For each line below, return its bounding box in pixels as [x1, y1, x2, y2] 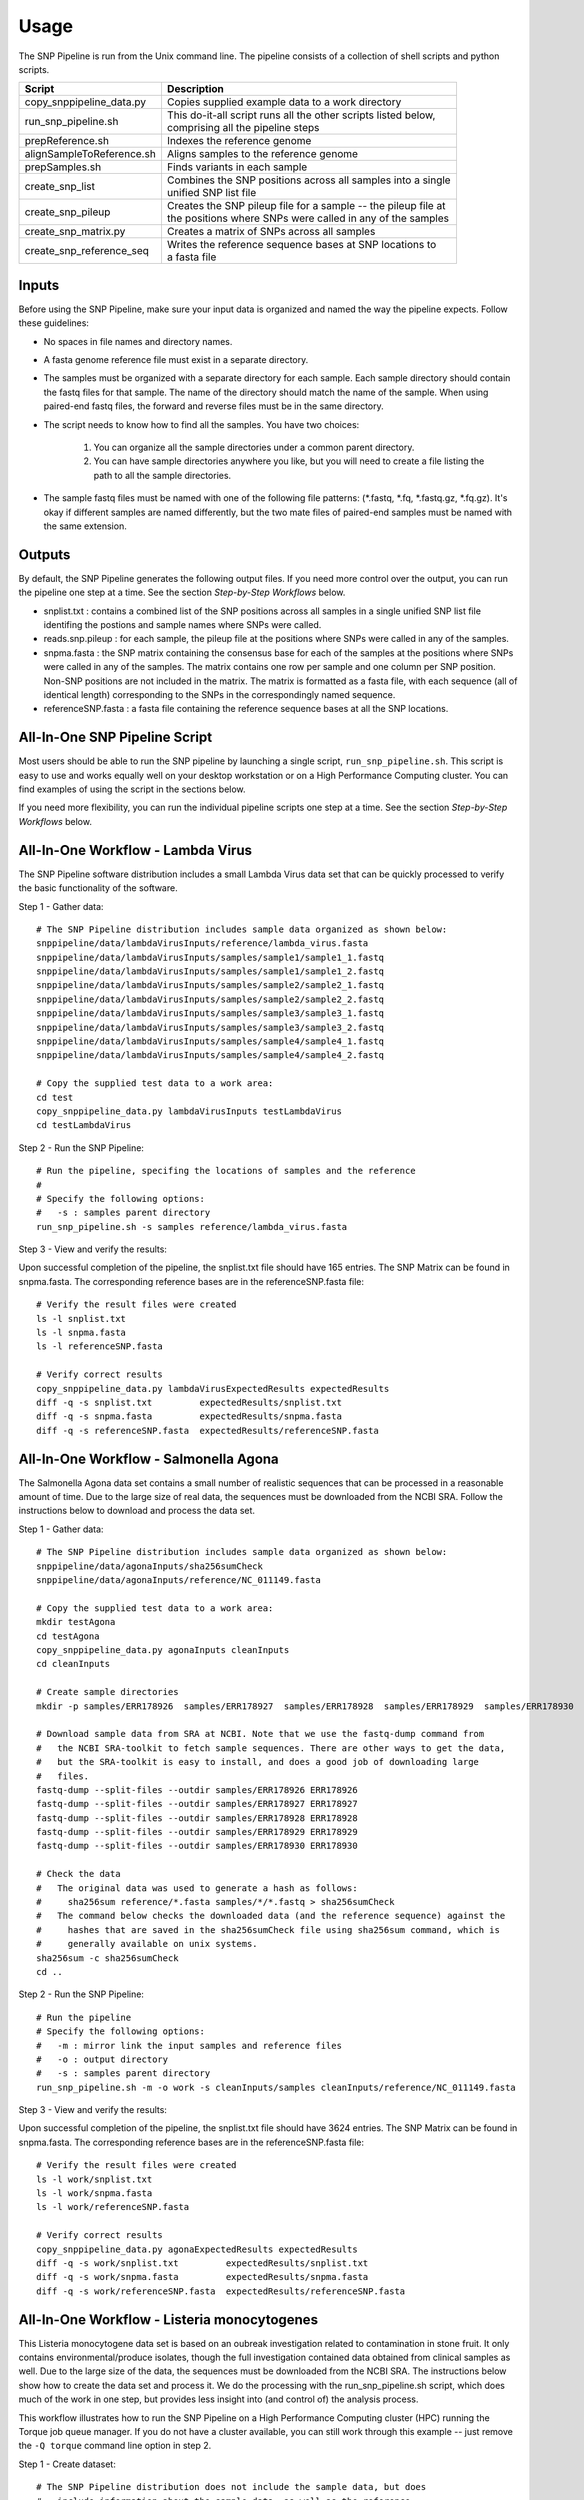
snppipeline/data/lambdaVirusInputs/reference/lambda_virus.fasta [36, 938, 369, 949]
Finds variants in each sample [166, 160, 308, 174]
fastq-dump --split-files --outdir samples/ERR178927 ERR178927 [36, 1798, 359, 1810]
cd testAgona [36, 1630, 100, 1642]
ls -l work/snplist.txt [36, 2173, 153, 2185]
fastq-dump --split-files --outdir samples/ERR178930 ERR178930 [36, 1840, 359, 1852]
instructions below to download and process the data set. [18, 1505, 255, 1517]
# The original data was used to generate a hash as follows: [36, 1882, 359, 1894]
